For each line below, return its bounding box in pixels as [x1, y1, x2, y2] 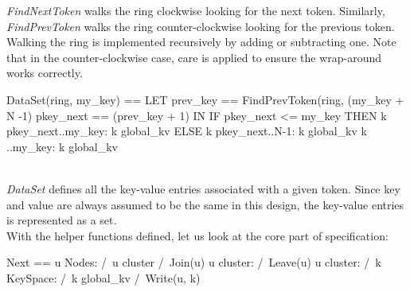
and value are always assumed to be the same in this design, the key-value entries [6, 196, 404, 212]
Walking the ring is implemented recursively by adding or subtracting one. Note [6, 33, 396, 50]
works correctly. [6, 64, 83, 81]
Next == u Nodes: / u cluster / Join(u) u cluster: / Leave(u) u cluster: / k [6, 254, 381, 271]
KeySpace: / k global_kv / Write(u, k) [6, 269, 201, 286]
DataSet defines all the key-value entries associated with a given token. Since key [6, 180, 400, 197]
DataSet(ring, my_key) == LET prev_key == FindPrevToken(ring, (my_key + [6, 91, 404, 107]
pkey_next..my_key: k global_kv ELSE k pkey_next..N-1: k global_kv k [6, 123, 367, 139]
